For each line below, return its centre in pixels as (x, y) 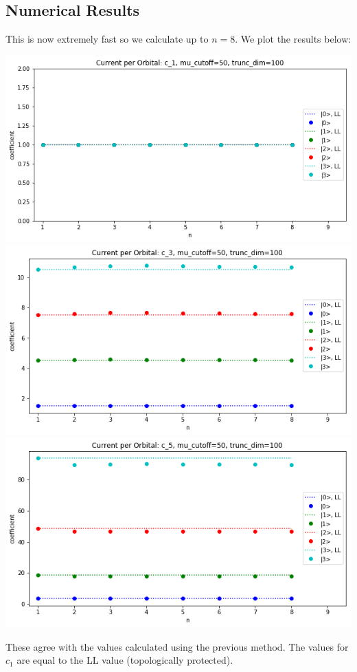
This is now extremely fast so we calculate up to (107, 39)
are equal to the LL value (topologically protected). (125, 660)
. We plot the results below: (293, 39)
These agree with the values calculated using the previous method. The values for (177, 646)
